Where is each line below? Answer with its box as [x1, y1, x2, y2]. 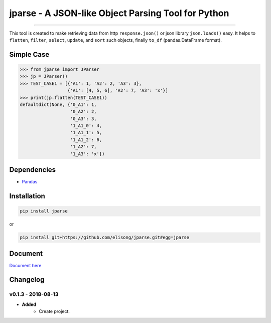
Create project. [39, 308, 70, 314]
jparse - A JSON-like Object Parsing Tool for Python [9, 8, 229, 19]
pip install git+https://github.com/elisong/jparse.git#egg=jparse [20, 235, 190, 241]
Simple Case [9, 50, 50, 59]
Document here [9, 262, 42, 268]
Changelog [9, 275, 45, 284]
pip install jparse [20, 208, 68, 214]
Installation [9, 191, 45, 200]
